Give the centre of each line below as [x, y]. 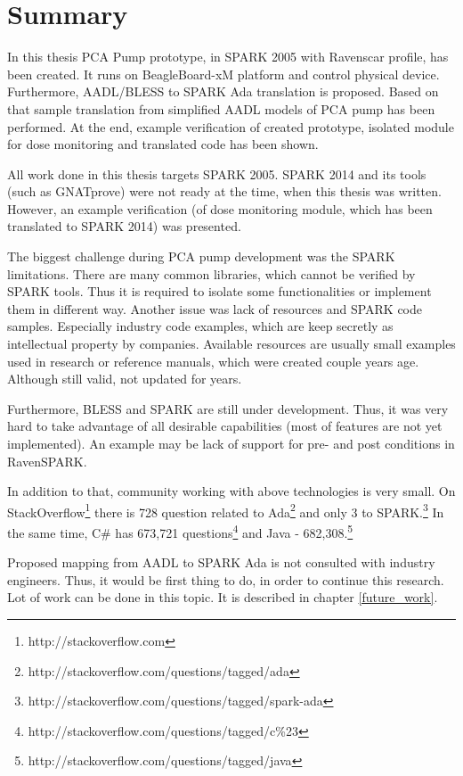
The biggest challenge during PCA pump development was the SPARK [201, 256]
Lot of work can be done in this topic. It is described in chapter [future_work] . [223, 597]
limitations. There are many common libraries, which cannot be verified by [211, 273]
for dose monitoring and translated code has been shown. [163, 144]
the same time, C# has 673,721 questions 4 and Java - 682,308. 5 [180, 531]
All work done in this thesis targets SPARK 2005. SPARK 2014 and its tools [217, 173]
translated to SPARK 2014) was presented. [124, 226]
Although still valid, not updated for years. [125, 379]
